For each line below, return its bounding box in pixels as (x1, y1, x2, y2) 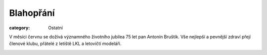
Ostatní (48, 25, 63, 31)
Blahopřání (9, 7, 55, 18)
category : (9, 25, 30, 31)
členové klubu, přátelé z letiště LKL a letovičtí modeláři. (9, 41, 122, 47)
